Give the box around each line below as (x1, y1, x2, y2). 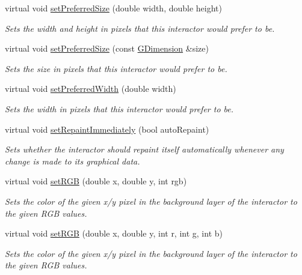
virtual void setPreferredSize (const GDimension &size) (5, 42, 209, 55)
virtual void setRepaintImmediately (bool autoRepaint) (5, 122, 209, 135)
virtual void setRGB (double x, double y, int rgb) (5, 175, 187, 187)
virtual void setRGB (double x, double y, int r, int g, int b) (5, 227, 223, 240)
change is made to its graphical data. (5, 154, 140, 167)
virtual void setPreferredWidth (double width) (5, 82, 176, 95)
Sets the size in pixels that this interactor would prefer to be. (5, 62, 227, 74)
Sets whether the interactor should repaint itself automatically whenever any (5, 143, 284, 156)
